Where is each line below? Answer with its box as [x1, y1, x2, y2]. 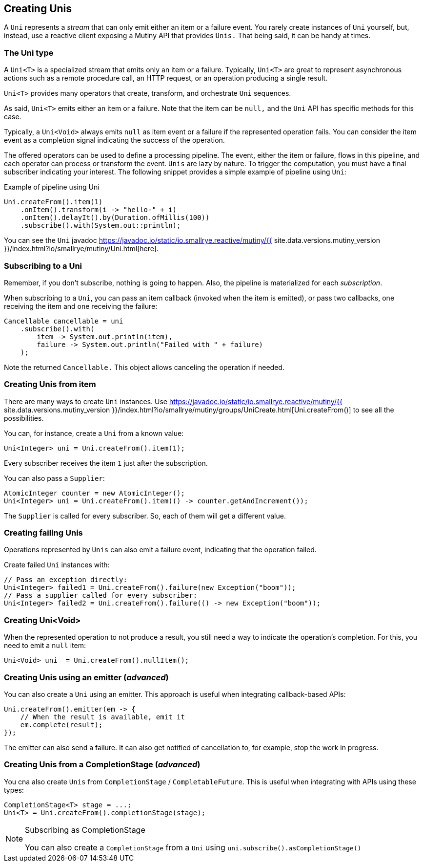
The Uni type [4, 47, 54, 58]
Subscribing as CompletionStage [25, 824, 145, 835]
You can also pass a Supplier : [4, 474, 105, 482]
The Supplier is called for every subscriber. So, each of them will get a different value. [4, 511, 286, 520]
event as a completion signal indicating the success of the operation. [4, 136, 225, 145]
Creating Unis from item [4, 379, 96, 390]
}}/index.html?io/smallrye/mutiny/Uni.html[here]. [4, 244, 159, 253]
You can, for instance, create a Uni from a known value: [4, 429, 184, 437]
